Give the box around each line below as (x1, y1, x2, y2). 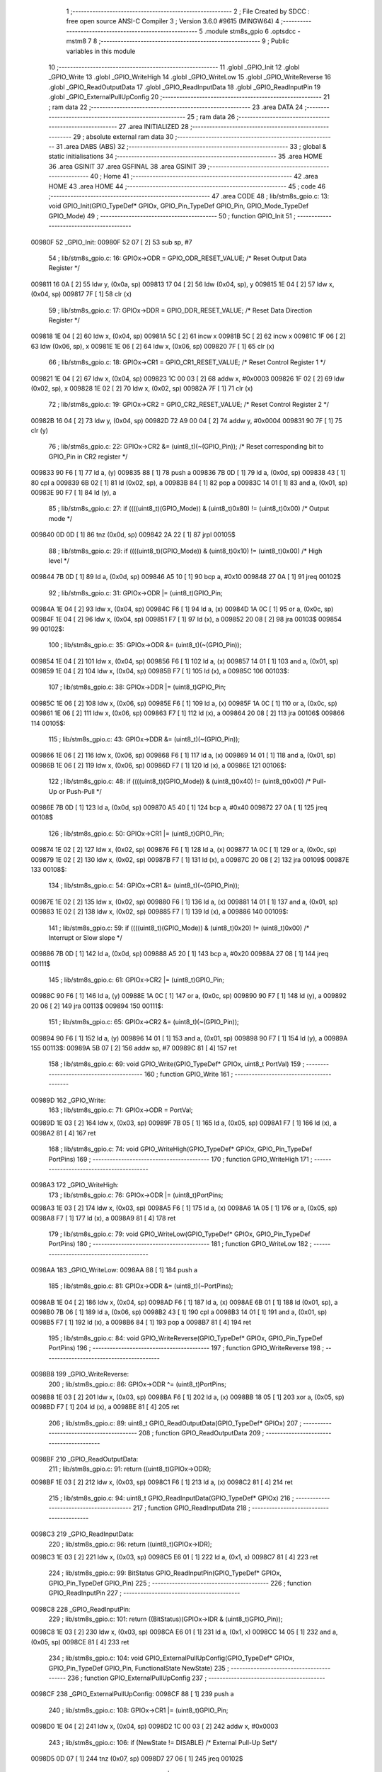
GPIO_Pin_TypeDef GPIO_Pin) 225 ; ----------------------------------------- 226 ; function (48, 1578, 311, 1587)
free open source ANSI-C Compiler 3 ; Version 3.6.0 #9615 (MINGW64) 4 (66, 17, 279, 26)
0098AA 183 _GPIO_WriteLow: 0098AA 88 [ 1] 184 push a (30, 1266, 198, 1274)
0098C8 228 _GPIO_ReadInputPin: (30, 1605, 131, 1613)
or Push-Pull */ (58, 787, 102, 795)
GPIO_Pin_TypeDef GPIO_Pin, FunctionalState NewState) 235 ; (48, 1664, 230, 1672)
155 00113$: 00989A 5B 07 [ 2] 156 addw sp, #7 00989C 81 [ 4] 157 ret (30, 1044, 237, 1053)
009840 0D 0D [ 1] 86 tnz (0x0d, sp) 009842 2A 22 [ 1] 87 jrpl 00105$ (30, 530, 236, 539)
